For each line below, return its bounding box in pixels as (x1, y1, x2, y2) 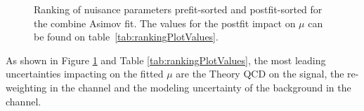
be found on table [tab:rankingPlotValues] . (34, 29, 219, 44)
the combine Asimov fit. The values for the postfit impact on (34, 15, 296, 30)
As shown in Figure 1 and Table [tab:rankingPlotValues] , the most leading (6, 52, 326, 67)
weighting (6, 80, 47, 94)
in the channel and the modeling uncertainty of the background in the (49, 80, 351, 94)
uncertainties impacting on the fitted (6, 66, 164, 81)
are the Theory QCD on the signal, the (176, 66, 344, 81)
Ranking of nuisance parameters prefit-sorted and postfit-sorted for (34, 2, 323, 16)
